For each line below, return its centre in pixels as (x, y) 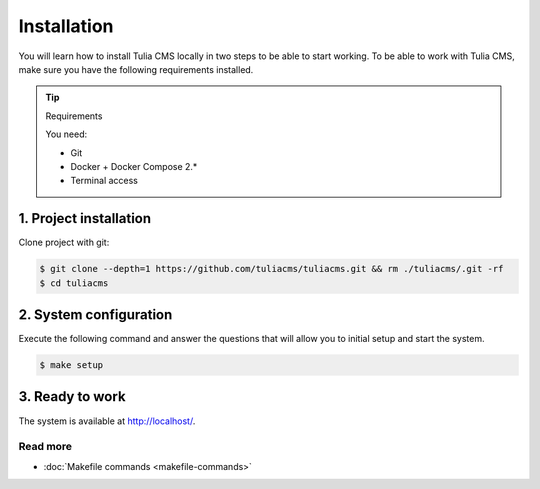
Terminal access (104, 181)
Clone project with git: (64, 242)
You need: (66, 134)
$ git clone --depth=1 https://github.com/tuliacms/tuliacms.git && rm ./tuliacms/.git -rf (271, 269)
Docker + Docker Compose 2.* (134, 166)
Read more (45, 447)
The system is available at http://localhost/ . (107, 421)
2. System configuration (95, 314)
